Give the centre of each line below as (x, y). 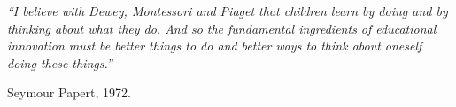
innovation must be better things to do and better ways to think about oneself (215, 46)
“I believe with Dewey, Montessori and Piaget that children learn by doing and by (228, 11)
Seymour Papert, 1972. (69, 92)
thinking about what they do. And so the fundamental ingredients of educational (222, 28)
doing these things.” (60, 62)
